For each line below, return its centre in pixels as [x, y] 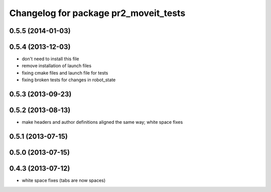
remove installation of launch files [57, 66]
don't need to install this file [50, 59]
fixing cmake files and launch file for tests [65, 73]
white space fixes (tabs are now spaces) [64, 180]
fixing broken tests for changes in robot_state [69, 80]
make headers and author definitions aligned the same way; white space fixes [102, 122]
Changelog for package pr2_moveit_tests [97, 13]
